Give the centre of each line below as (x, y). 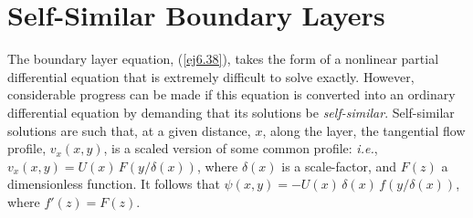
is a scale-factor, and (339, 166)
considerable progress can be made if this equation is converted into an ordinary (231, 94)
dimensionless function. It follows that (114, 184)
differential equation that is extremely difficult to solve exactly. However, (211, 76)
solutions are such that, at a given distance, (129, 130)
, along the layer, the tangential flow (364, 130)
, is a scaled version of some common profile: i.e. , (241, 148)
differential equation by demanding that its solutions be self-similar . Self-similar (231, 112)
